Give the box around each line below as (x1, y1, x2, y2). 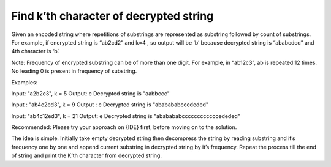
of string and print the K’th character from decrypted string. (11, 152, 162, 159)
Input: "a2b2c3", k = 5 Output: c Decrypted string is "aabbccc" (11, 89, 170, 97)
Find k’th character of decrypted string (11, 9, 214, 23)
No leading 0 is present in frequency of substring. (11, 67, 137, 75)
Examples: (11, 78, 38, 86)
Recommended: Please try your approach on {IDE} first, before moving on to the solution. (11, 124, 237, 131)
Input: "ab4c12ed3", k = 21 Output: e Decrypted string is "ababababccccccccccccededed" (11, 112, 240, 119)
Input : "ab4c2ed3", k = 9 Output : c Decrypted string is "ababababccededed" (11, 101, 208, 108)
